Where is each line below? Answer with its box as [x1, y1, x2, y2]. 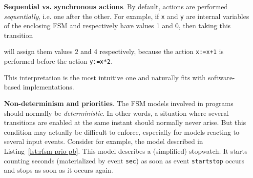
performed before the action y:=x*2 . [4, 56, 112, 66]
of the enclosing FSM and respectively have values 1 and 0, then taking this [4, 20, 231, 31]
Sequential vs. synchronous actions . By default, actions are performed [4, 1, 228, 11]
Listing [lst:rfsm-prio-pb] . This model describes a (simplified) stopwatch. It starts [4, 145, 248, 156]
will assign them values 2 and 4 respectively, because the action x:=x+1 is [4, 46, 224, 56]
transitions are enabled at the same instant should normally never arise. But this [4, 117, 246, 127]
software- [208, 72, 235, 82]
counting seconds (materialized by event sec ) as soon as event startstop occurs [4, 155, 245, 165]
